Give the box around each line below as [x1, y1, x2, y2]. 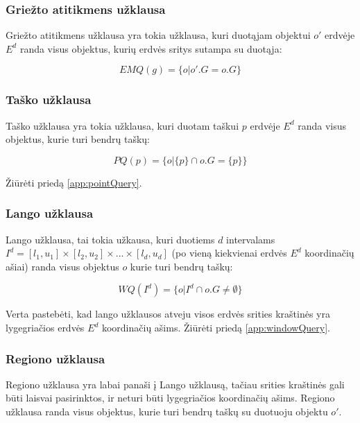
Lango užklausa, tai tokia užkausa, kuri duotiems [6, 232, 215, 246]
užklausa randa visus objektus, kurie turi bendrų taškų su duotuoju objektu [6, 404, 328, 418]
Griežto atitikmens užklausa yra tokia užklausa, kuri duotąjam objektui [6, 28, 311, 42]
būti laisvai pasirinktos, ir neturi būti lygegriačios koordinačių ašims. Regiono [6, 390, 335, 405]
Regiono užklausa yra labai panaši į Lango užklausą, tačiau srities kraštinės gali [6, 377, 345, 391]
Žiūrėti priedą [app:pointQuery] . [6, 175, 142, 189]
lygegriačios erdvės [6, 320, 85, 334]
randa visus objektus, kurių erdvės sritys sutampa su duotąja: [19, 41, 282, 55]
